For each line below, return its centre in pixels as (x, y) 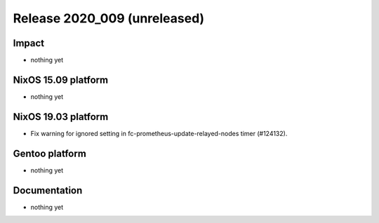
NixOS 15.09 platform (61, 80)
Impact (29, 43)
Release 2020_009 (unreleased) (109, 18)
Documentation (48, 190)
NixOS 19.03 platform (61, 117)
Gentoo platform (50, 153)
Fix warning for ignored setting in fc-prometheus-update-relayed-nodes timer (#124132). (159, 133)
